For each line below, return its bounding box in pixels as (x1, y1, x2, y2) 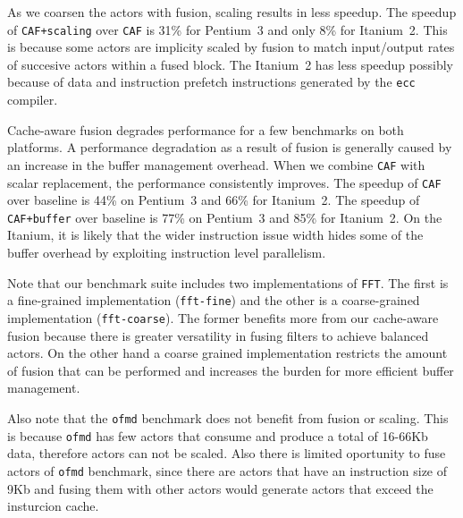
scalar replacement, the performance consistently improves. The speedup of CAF (7, 173, 442, 191)
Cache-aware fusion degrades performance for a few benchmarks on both (7, 120, 404, 139)
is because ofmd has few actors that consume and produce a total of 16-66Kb (7, 426, 428, 445)
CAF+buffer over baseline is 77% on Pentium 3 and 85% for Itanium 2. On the (7, 208, 442, 226)
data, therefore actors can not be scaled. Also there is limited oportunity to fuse (7, 444, 446, 463)
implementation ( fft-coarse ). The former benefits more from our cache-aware (7, 308, 439, 327)
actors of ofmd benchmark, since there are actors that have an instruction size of (7, 461, 448, 480)
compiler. (7, 90, 58, 109)
